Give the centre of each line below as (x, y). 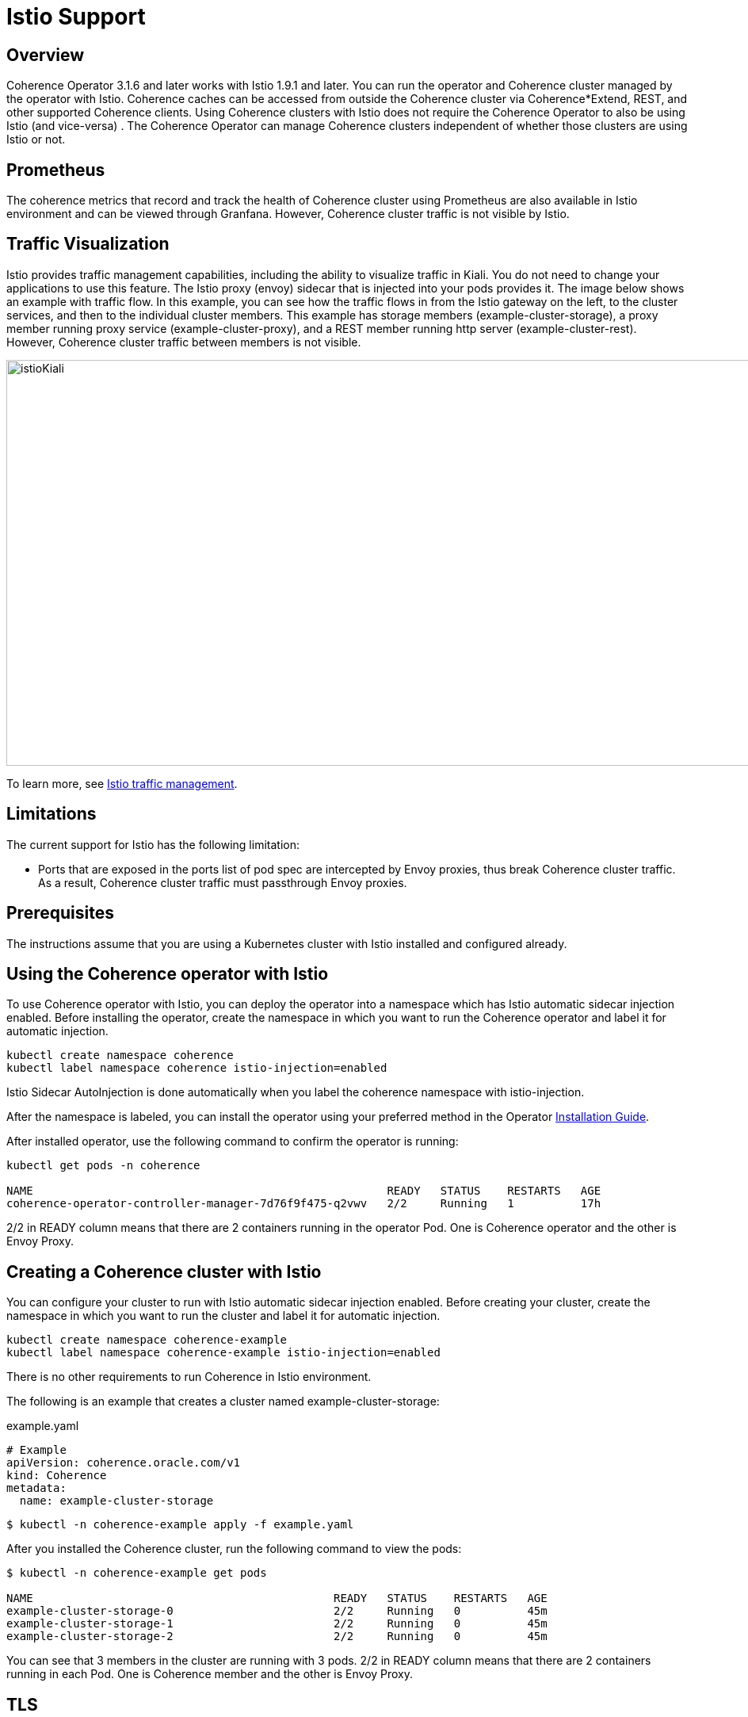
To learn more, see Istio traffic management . (122, 783)
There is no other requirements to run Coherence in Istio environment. (189, 1377)
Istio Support (76, 17)
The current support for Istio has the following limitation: (153, 844)
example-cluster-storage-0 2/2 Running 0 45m (277, 1611)
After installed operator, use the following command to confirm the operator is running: (233, 1141)
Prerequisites (60, 913)
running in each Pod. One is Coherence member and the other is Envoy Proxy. (210, 1674)
